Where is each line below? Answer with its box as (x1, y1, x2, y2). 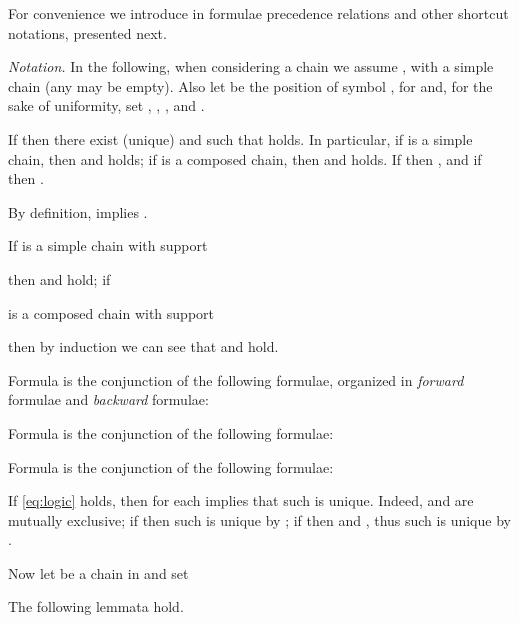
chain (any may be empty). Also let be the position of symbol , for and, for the (8, 75, 493, 96)
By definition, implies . (8, 201, 148, 222)
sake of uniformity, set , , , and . (8, 95, 205, 116)
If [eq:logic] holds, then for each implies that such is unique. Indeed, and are (8, 490, 474, 511)
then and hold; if (8, 268, 111, 289)
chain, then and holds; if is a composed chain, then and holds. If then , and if (8, 148, 482, 169)
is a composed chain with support (8, 302, 214, 323)
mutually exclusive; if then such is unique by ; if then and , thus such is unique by (8, 509, 511, 530)
